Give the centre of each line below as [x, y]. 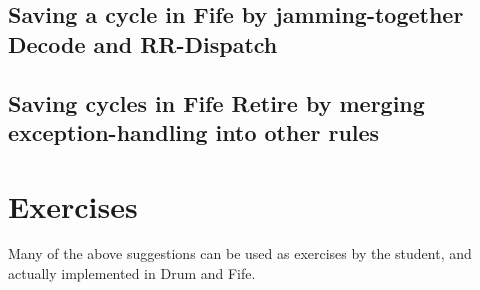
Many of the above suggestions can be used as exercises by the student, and [240, 253]
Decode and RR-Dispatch [143, 43]
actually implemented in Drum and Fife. [132, 273]
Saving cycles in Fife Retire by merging [216, 102]
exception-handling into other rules [194, 131]
